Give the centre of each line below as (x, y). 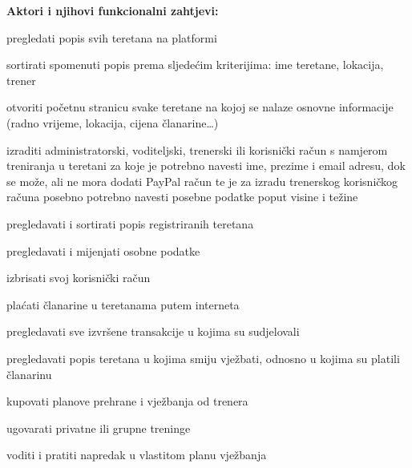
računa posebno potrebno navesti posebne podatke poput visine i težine (182, 197)
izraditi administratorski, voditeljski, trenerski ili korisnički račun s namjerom (197, 149)
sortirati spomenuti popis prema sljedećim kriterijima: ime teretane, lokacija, (195, 65)
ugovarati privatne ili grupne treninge (99, 428)
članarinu (29, 374)
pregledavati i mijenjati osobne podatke (103, 250)
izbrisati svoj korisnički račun (79, 278)
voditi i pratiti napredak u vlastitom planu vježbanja (137, 455)
